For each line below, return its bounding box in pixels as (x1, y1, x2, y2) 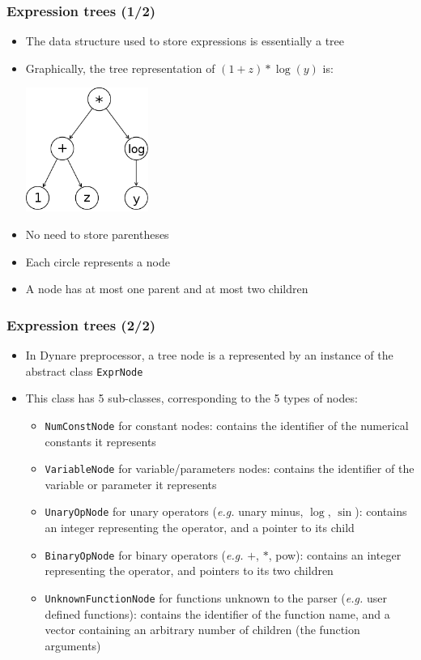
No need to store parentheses (25, 226, 169, 243)
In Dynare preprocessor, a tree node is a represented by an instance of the (25, 347, 393, 364)
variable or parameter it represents (45, 475, 217, 492)
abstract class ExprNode (25, 362, 143, 379)
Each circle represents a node (25, 253, 170, 270)
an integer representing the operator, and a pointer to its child (45, 519, 355, 536)
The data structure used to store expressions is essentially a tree (25, 32, 345, 49)
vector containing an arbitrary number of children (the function (45, 621, 360, 638)
